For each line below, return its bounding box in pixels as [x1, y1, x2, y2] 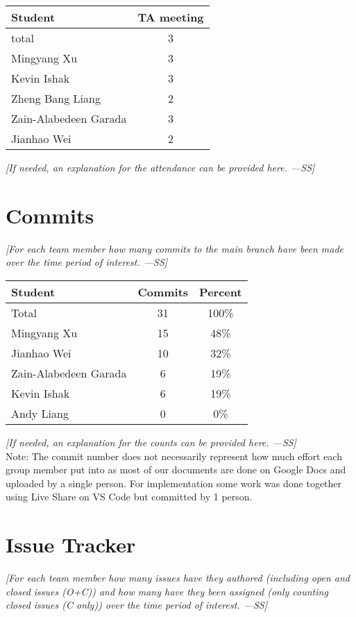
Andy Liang [11, 405, 69, 421]
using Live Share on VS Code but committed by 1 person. [6, 489, 253, 504]
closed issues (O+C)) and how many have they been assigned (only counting [6, 584, 328, 598]
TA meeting [137, 9, 204, 25]
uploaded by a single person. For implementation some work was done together [6, 475, 342, 490]
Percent [199, 283, 242, 300]
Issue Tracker [6, 530, 136, 559]
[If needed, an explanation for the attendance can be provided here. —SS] [6, 160, 315, 174]
